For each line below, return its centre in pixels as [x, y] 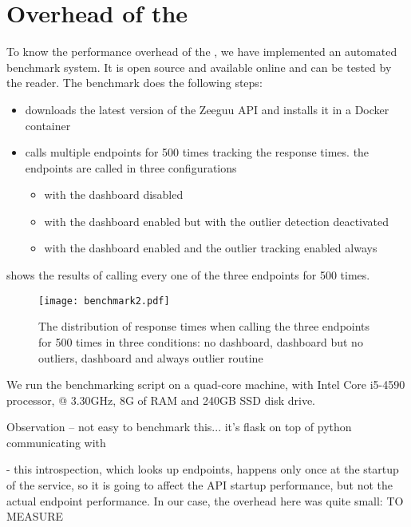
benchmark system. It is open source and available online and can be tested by [199, 67]
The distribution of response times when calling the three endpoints [204, 326]
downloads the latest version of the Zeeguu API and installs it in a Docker [207, 109]
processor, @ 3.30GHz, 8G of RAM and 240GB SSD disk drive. [161, 400]
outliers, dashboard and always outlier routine [151, 357]
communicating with [56, 442]
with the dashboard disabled [114, 194]
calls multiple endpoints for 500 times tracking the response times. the [197, 152]
